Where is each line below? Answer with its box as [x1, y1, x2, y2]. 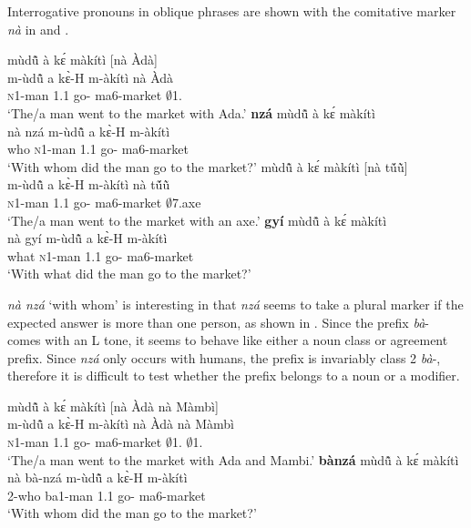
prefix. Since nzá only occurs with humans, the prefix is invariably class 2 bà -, [7, 348, 441, 367]
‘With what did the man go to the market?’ [7, 264, 251, 283]
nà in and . [7, 19, 69, 38]
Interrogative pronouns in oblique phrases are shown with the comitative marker [7, 2, 456, 20]
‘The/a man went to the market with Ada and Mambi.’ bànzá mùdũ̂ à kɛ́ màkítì [7, 450, 459, 469]
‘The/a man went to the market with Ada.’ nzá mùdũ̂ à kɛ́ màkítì [7, 103, 375, 122]
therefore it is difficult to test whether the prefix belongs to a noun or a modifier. [7, 366, 460, 385]
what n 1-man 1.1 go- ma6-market [7, 246, 194, 265]
